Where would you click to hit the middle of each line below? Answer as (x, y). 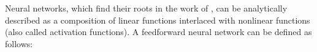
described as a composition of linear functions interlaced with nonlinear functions (158, 20)
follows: (19, 43)
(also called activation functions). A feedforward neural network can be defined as (158, 32)
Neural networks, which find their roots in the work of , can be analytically (146, 8)
